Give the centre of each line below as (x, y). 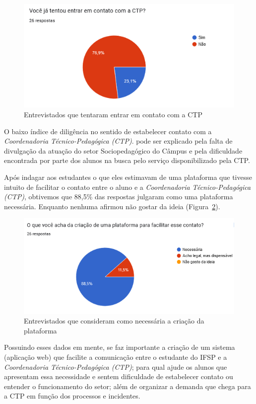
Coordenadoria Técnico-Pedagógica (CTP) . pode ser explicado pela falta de (118, 141)
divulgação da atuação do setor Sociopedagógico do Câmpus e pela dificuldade (123, 150)
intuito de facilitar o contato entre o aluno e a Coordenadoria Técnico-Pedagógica (128, 187)
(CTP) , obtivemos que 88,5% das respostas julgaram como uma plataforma (119, 197)
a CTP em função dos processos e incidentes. (72, 396)
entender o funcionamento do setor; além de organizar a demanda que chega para (128, 386)
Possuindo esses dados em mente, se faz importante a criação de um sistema (120, 347)
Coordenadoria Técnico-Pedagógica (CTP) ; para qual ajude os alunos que (116, 366)
